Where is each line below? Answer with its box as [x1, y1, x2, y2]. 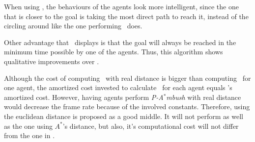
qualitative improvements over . [4, 56, 99, 66]
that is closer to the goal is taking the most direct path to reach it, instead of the [4, 11, 249, 21]
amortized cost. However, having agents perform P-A [4, 92, 164, 102]
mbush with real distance [166, 92, 241, 102]
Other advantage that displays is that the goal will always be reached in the [4, 37, 236, 47]
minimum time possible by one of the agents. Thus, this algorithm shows [4, 47, 223, 57]
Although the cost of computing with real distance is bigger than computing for [4, 72, 251, 83]
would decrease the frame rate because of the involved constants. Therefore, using [4, 101, 250, 112]
